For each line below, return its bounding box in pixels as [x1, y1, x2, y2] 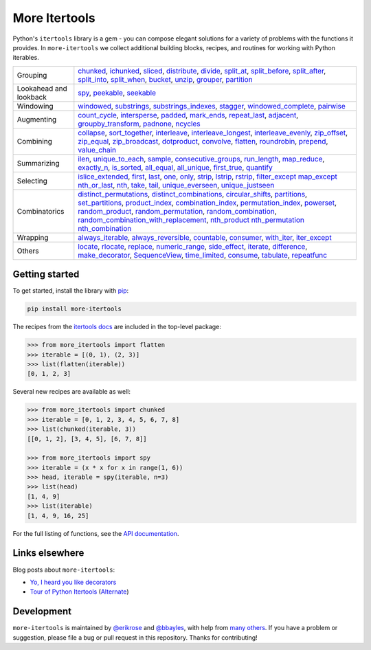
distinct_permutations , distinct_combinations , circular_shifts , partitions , [78, 189, 308, 199]
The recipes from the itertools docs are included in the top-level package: [12, 323, 221, 331]
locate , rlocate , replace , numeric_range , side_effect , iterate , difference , [78, 241, 308, 251]
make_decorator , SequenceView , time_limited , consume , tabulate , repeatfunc [78, 250, 328, 260]
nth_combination [78, 223, 132, 233]
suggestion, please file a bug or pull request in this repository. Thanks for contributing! [12, 633, 258, 642]
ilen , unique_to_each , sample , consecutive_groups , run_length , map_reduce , [78, 154, 325, 164]
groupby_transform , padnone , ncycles [78, 119, 201, 128]
